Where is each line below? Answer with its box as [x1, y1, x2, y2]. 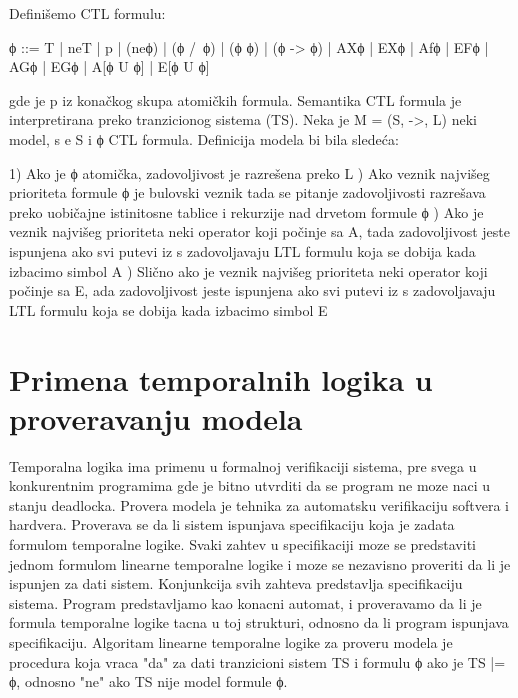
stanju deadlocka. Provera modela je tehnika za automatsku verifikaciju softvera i [9, 494, 509, 515]
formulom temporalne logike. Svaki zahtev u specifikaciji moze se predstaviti [9, 534, 476, 554]
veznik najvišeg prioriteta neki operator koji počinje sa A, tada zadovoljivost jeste [9, 221, 510, 242]
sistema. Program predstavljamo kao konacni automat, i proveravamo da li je [9, 592, 482, 613]
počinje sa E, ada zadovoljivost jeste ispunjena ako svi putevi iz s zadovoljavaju [9, 280, 496, 301]
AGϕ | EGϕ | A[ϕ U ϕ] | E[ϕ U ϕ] [9, 56, 210, 77]
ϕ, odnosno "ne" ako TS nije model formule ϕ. [9, 671, 288, 692]
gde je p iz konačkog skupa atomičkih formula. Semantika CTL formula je [9, 89, 462, 110]
